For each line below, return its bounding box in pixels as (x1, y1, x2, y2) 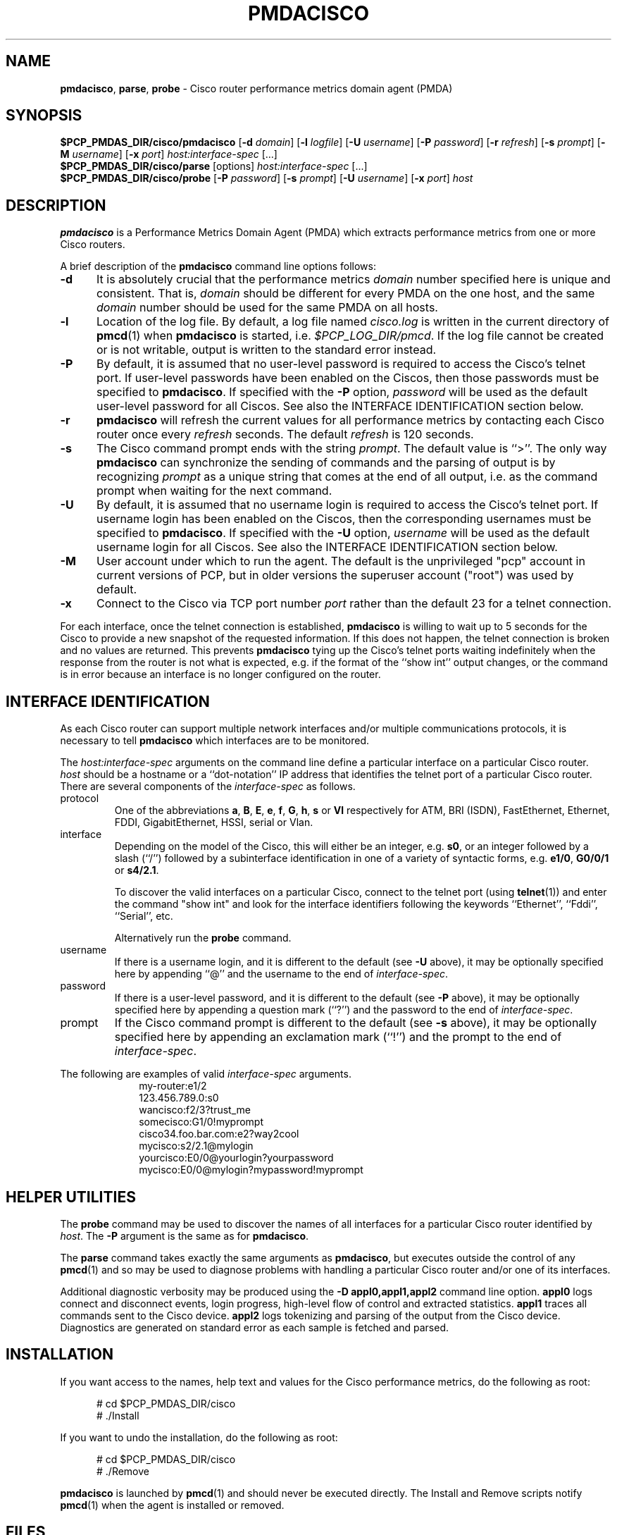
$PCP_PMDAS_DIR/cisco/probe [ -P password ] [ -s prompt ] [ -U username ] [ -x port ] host (60, 172, 473, 185)
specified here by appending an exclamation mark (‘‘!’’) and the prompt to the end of (114, 1030, 562, 1044)
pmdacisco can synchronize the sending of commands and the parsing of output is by (96, 455, 556, 470)
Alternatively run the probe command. (114, 932, 292, 944)
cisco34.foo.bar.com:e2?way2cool (139, 1128, 299, 1140)
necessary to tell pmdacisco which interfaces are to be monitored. (60, 734, 370, 747)
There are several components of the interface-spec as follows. (60, 780, 356, 793)
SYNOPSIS (6, 106, 82, 125)
